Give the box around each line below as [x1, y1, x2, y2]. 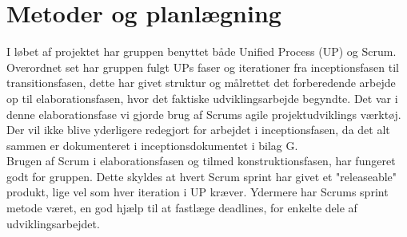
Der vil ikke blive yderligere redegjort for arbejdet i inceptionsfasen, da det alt [6, 121, 390, 138]
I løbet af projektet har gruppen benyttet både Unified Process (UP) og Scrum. [6, 43, 397, 60]
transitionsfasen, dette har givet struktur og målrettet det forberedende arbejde [6, 74, 396, 91]
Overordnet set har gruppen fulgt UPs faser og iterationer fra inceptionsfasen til [6, 58, 399, 75]
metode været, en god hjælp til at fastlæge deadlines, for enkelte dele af [6, 199, 357, 216]
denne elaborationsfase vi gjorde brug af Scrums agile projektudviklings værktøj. [6, 105, 401, 122]
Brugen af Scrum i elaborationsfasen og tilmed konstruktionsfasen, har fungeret [6, 152, 396, 169]
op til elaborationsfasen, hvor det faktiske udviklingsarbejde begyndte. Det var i [6, 89, 398, 106]
